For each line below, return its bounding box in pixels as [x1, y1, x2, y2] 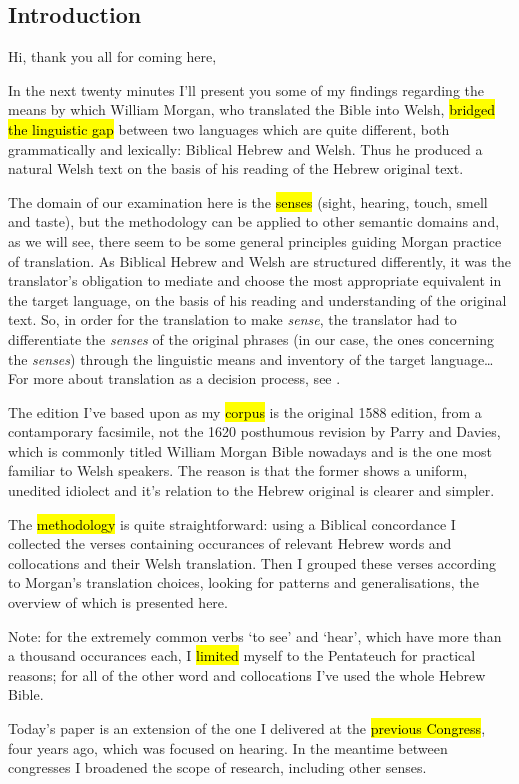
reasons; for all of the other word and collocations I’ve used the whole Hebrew [8, 664, 486, 685]
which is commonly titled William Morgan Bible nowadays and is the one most [8, 440, 492, 461]
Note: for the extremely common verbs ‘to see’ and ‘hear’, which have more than [8, 625, 502, 646]
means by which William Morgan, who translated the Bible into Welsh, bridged [8, 99, 496, 120]
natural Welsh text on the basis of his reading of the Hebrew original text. [8, 158, 464, 179]
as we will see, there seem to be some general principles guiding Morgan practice [8, 230, 502, 251]
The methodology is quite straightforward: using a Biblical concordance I [8, 513, 456, 534]
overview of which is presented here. [8, 592, 228, 613]
